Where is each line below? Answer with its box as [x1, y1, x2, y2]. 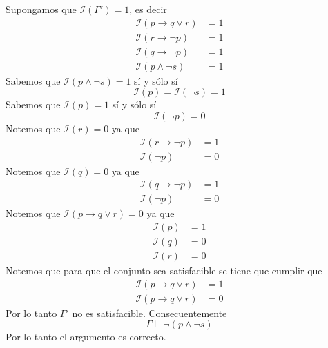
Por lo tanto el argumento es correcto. [6, 329, 166, 344]
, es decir [129, 2, 167, 16]
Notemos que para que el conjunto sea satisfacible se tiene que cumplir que [6, 263, 322, 277]
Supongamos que [6, 2, 77, 16]
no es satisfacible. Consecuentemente [72, 305, 227, 320]
